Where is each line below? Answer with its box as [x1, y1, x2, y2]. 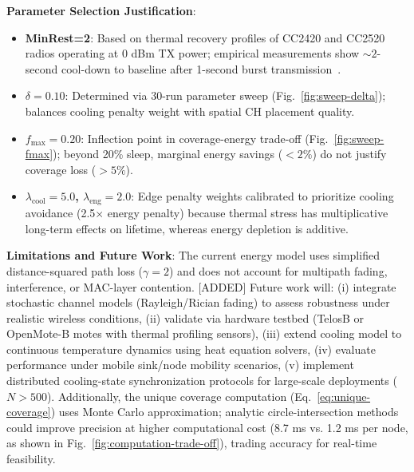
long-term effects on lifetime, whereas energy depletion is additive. [25, 220, 349, 236]
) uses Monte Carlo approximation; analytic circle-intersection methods [50, 403, 399, 420]
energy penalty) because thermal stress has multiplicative [107, 204, 388, 221]
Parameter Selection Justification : [6, 2, 196, 18]
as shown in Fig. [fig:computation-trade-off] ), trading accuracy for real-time [6, 434, 377, 451]
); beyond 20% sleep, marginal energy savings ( [53, 145, 283, 162]
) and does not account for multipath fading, [169, 262, 388, 279]
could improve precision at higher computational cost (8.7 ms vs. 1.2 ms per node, [6, 418, 408, 435]
